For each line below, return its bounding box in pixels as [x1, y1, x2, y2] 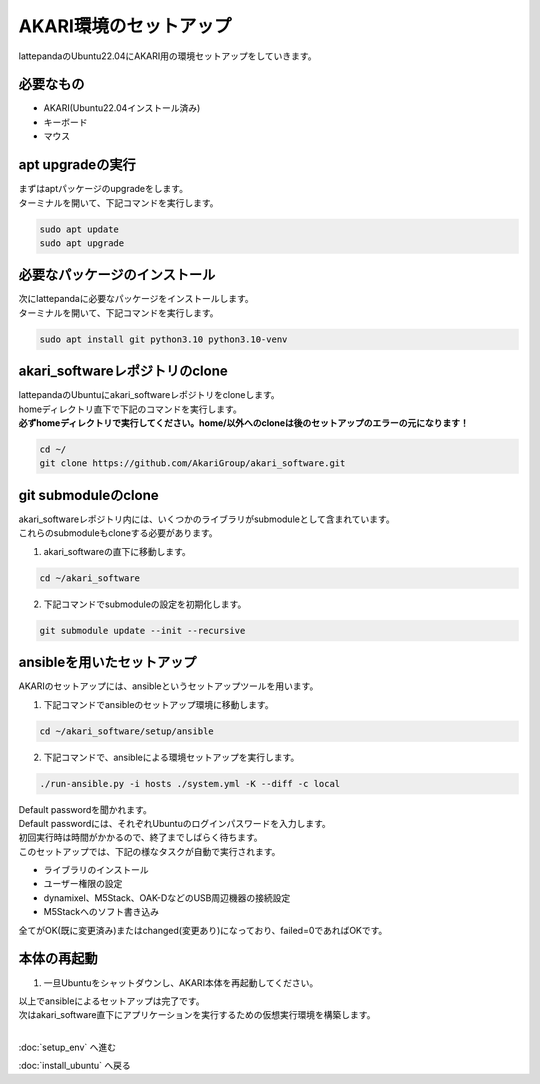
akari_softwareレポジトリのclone [18, 363, 229, 380]
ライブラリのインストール [43, 864, 149, 876]
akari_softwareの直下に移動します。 [43, 545, 191, 557]
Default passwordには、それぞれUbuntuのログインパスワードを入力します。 [18, 817, 332, 829]
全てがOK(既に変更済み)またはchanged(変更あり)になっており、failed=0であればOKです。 [18, 924, 388, 936]
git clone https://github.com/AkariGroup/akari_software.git [39, 458, 346, 469]
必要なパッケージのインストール [18, 266, 216, 284]
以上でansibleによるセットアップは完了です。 [18, 995, 205, 1007]
